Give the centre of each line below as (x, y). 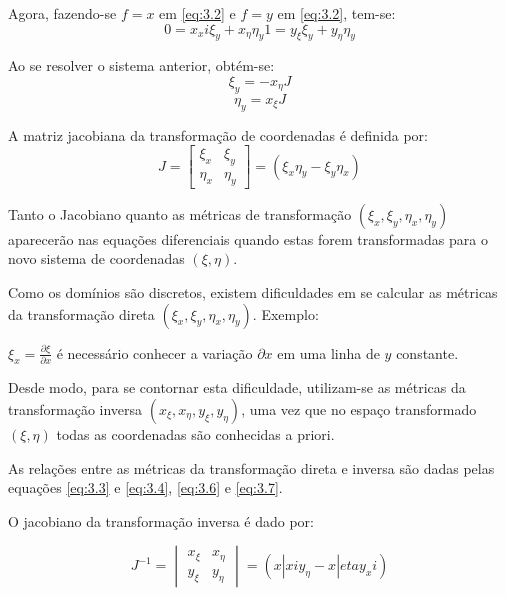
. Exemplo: (285, 313)
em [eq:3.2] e (197, 13)
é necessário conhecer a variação (154, 352)
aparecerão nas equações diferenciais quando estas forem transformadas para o (248, 238)
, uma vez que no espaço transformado (359, 409)
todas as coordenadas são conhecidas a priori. (195, 434)
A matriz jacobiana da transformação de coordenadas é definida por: (218, 134)
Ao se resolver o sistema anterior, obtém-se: (141, 65)
